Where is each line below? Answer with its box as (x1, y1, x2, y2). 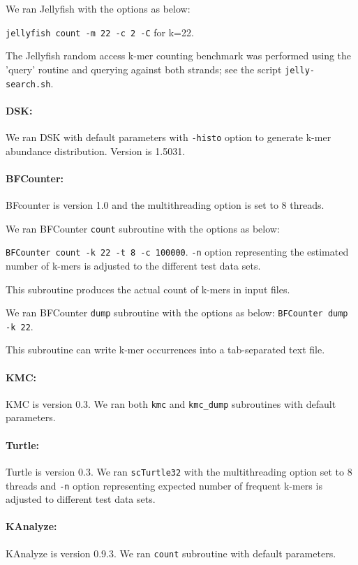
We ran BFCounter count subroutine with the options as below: (6, 221, 280, 235)
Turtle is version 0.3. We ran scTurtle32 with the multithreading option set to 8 (6, 464, 352, 478)
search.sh (6, 79, 51, 89)
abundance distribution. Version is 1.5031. (6, 143, 186, 158)
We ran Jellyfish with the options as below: (6, 1, 191, 15)
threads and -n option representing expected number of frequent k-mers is (6, 478, 322, 492)
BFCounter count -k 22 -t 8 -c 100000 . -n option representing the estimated (6, 244, 349, 259)
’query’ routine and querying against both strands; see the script (6, 61, 282, 76)
